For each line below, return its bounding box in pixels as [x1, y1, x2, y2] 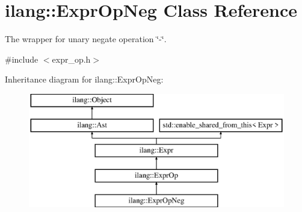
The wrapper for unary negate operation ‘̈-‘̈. [5, 33, 167, 45]
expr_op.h [52, 52, 91, 65]
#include [5, 52, 39, 65]
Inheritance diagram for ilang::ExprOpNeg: [5, 73, 164, 86]
